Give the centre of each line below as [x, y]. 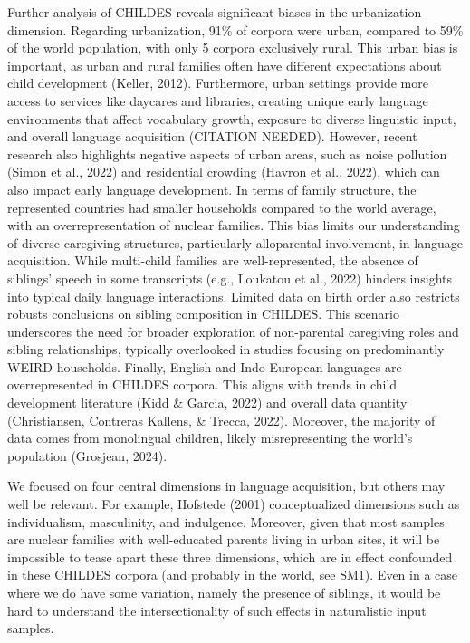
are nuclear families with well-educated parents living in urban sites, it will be [224, 539]
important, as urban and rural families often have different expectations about [225, 65]
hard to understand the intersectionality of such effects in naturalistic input [217, 610]
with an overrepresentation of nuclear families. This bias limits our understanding [234, 225]
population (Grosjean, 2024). [87, 455]
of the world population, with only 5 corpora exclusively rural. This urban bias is [233, 48]
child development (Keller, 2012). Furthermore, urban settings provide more [218, 83]
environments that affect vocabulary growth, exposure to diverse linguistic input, [232, 118]
